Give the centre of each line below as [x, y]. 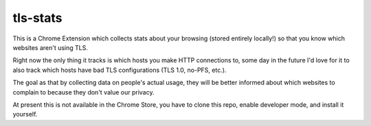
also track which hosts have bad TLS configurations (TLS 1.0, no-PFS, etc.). [120, 70]
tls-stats [37, 18]
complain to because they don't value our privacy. [83, 92]
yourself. [25, 114]
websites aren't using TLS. [50, 47]
